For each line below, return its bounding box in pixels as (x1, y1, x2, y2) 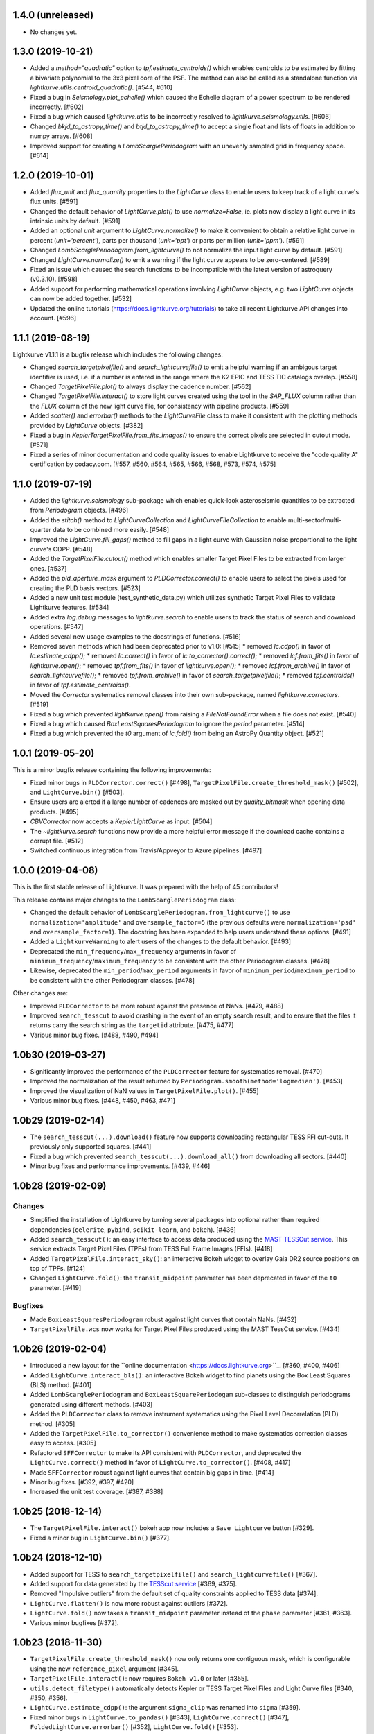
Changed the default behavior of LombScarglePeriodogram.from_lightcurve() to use (30, 909, 290, 917)
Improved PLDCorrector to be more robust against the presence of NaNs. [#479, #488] (30, 1002, 284, 1010)
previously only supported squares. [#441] (30, 1142, 152, 1151)
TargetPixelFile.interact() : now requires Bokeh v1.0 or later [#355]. (30, 1674, 249, 1683)
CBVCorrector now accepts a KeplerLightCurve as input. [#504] (30, 817, 213, 825)
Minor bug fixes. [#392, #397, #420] (30, 1477, 134, 1486)
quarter (30, 526, 52, 534)
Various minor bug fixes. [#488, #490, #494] (30, 1031, 159, 1039)
